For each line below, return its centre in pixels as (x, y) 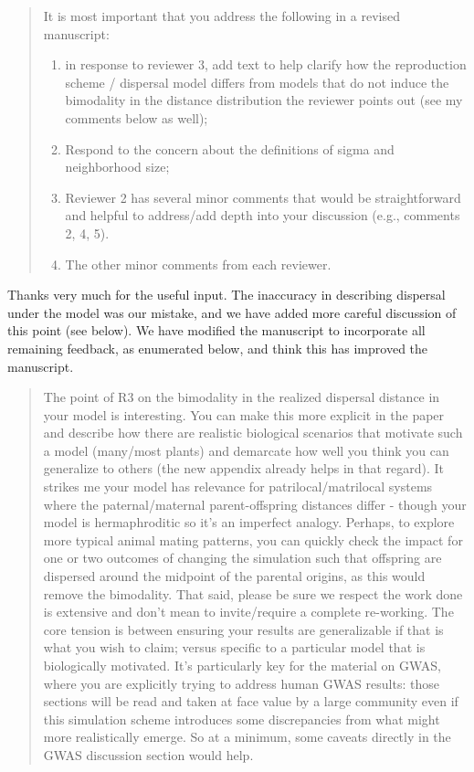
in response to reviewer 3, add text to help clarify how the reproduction (266, 64)
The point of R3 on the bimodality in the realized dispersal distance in (242, 397)
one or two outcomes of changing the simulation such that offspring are (242, 558)
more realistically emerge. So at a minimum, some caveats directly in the (247, 737)
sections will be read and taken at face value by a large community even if (251, 701)
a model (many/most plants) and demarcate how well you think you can (246, 450)
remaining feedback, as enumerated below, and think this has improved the (218, 348)
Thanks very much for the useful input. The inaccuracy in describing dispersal (226, 295)
